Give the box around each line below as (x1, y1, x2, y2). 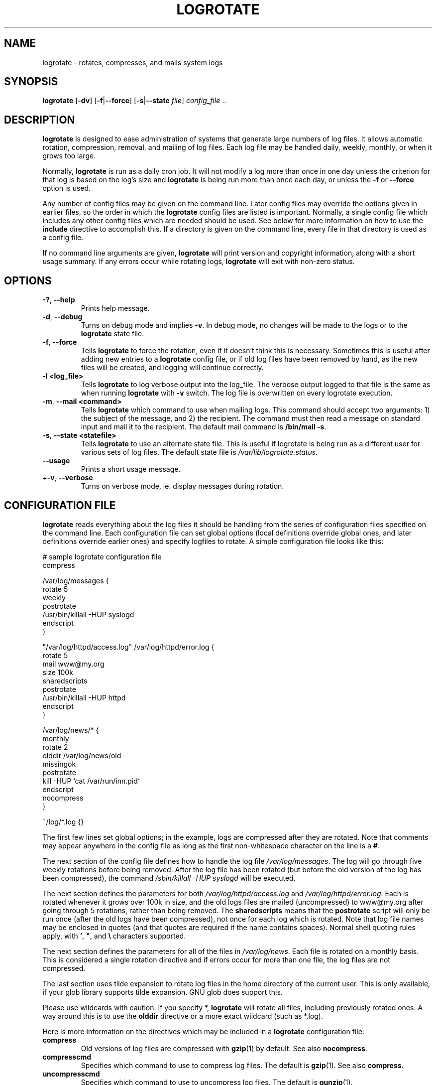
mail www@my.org (42, 659, 105, 668)
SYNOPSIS (4, 75, 58, 88)
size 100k (42, 668, 73, 677)
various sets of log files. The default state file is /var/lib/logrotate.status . (81, 448, 318, 457)
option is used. (42, 184, 91, 193)
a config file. (42, 233, 84, 242)
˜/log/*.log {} (42, 817, 84, 826)
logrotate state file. (81, 329, 144, 338)
